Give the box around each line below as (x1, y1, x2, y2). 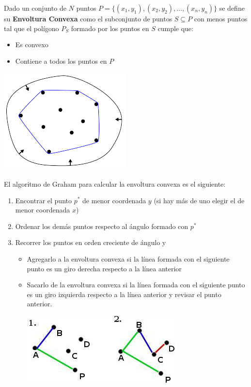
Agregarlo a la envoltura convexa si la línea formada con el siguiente (27, 253, 230, 264)
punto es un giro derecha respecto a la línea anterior (27, 263, 182, 273)
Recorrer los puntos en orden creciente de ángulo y (15, 237, 166, 247)
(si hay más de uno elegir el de (154, 195, 245, 205)
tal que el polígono (4, 23, 59, 33)
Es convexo (15, 39, 48, 50)
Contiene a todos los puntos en (15, 55, 107, 66)
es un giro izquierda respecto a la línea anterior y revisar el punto (27, 289, 221, 299)
